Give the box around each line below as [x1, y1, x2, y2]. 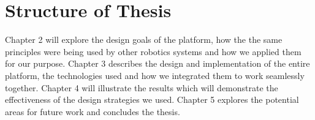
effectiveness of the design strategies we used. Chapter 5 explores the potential [5, 93, 299, 106]
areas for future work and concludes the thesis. [5, 105, 180, 118]
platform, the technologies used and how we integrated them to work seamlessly [5, 69, 305, 81]
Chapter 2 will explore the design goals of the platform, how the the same [5, 33, 283, 46]
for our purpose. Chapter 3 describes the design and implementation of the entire [5, 57, 310, 70]
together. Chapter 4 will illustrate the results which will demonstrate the [5, 81, 278, 94]
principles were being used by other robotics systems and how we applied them [5, 45, 302, 58]
